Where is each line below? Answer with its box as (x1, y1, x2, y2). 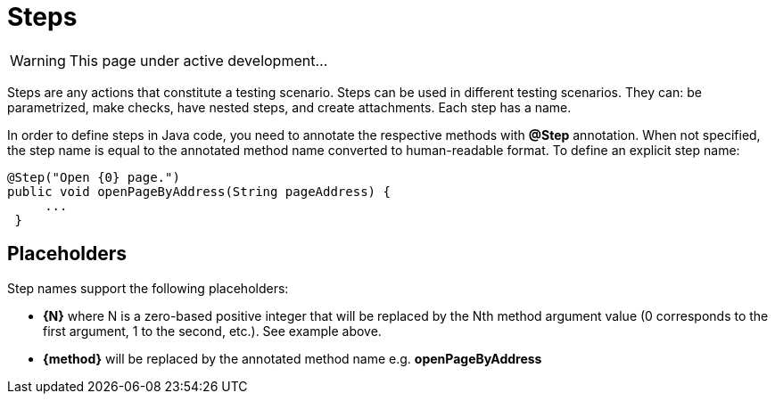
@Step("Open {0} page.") (7, 169, 180, 184)
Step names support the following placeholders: (7, 280, 289, 296)
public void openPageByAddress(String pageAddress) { (7, 184, 391, 199)
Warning (10, 51, 66, 70)
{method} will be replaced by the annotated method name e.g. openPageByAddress (43, 350, 542, 366)
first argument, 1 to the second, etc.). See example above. (43, 323, 382, 339)
